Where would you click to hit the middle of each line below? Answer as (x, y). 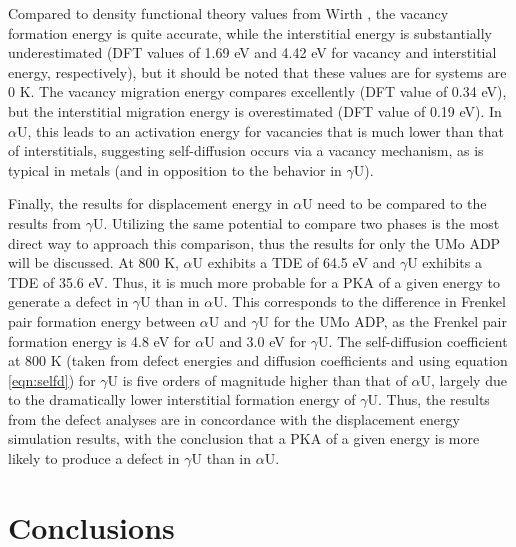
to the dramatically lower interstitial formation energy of (182, 399)
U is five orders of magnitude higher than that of (257, 379)
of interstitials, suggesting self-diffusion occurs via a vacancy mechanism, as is (246, 150)
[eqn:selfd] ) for (52, 379)
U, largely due (463, 379)
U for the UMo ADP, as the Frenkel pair (382, 320)
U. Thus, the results (428, 399)
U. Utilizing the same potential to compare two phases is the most (296, 222)
